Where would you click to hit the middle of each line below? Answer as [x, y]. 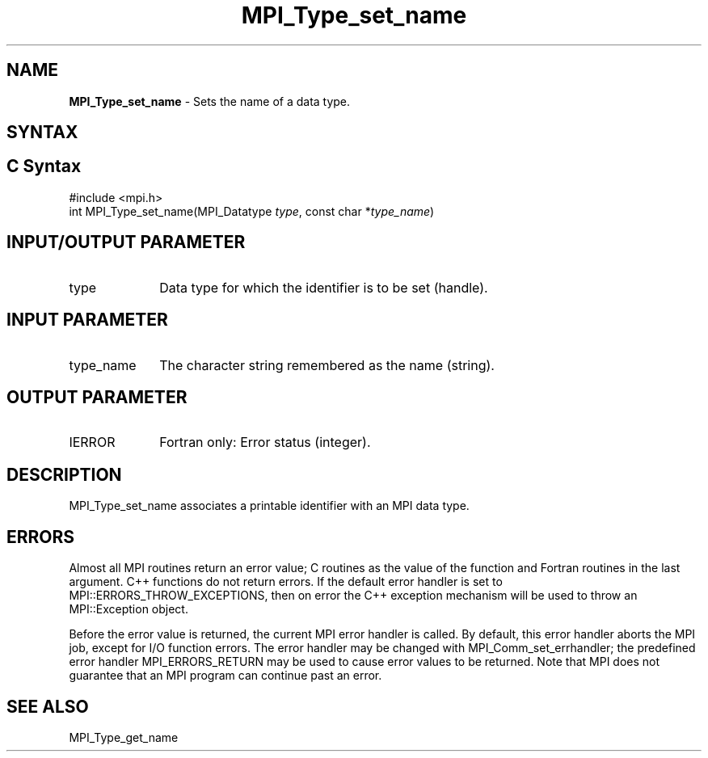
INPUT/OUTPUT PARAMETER [126, 242]
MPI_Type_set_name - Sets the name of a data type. [210, 101]
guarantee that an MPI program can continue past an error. [225, 676]
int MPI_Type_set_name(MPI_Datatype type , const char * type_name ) [252, 211]
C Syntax [44, 166]
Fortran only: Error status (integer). [265, 442]
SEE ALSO [48, 706]
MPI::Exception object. [129, 609]
